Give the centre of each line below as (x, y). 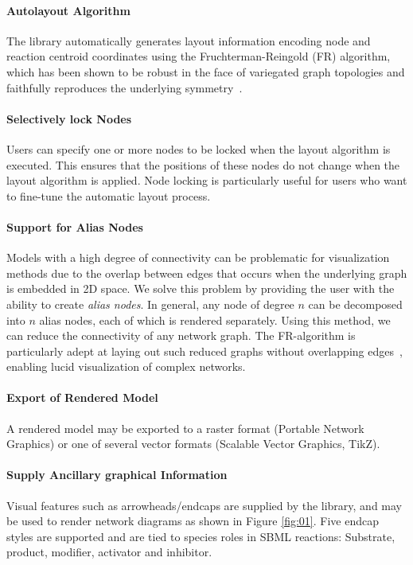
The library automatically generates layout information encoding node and (189, 40)
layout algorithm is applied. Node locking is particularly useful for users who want (207, 180)
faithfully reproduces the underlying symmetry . (125, 87)
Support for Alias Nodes (75, 226)
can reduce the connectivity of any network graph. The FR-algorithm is (181, 335)
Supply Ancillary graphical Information (117, 475)
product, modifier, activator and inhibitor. (109, 552)
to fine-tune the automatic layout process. (109, 195)
